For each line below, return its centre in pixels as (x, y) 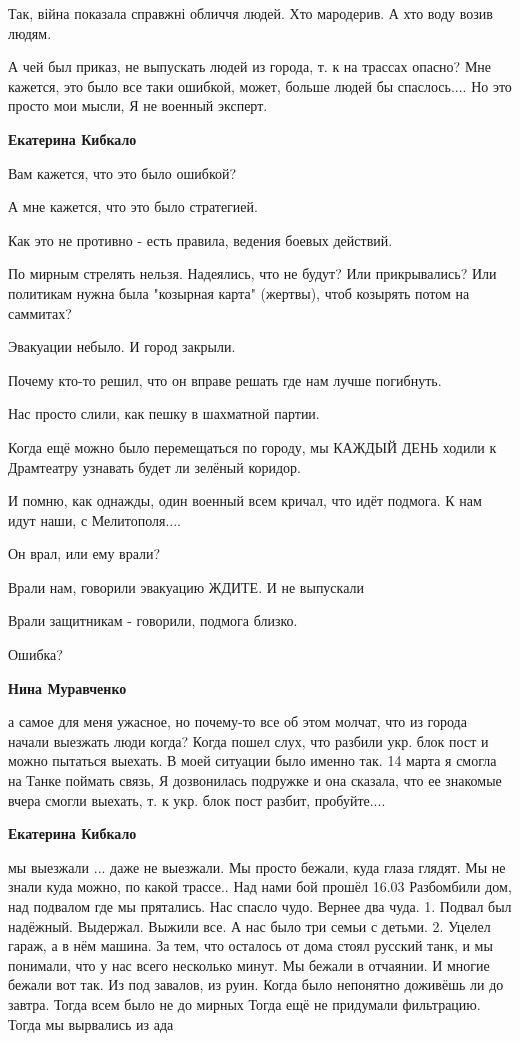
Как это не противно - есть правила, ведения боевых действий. (200, 239)
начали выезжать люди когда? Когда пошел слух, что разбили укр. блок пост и (248, 740)
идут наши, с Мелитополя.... (94, 519)
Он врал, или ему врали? (84, 553)
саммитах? (40, 312)
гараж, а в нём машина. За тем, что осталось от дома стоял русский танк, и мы (250, 945)
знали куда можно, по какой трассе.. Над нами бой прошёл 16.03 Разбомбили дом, (260, 886)
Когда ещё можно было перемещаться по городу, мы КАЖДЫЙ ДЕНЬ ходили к (252, 446)
